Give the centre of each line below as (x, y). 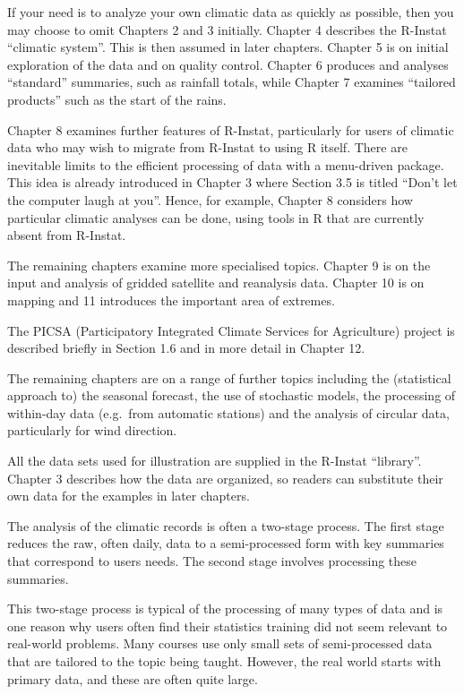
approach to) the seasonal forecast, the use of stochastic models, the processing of (232, 395)
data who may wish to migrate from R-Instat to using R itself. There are (207, 147)
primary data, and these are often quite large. (133, 678)
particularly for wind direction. (92, 430)
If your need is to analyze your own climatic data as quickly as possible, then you (231, 12)
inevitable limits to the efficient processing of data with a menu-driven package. (226, 164)
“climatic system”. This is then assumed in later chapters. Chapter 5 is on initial (228, 47)
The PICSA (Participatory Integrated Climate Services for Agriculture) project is (231, 330)
